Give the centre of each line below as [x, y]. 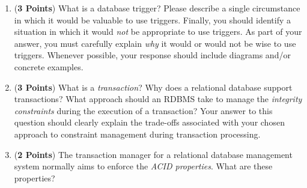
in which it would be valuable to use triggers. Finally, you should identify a [153, 20]
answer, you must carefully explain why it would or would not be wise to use [155, 43]
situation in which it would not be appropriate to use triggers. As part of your [158, 32]
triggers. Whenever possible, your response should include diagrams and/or [152, 55]
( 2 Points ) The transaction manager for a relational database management [153, 154]
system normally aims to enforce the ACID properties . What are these [143, 166]
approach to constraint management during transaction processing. [137, 134]
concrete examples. [49, 66]
